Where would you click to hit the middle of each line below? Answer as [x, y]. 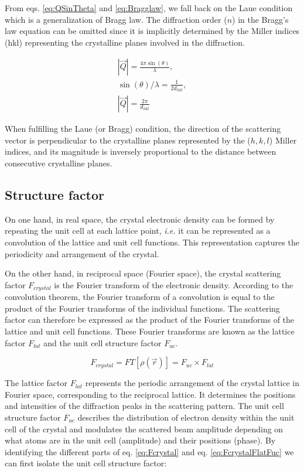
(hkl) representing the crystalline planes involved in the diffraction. [125, 42]
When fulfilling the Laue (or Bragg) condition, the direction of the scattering [143, 129]
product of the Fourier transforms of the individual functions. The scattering [142, 308]
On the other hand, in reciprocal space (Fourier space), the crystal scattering [143, 273]
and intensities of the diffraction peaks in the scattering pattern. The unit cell [144, 406]
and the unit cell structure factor [103, 342]
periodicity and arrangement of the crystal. [82, 253]
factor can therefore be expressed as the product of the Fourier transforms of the [150, 320]
